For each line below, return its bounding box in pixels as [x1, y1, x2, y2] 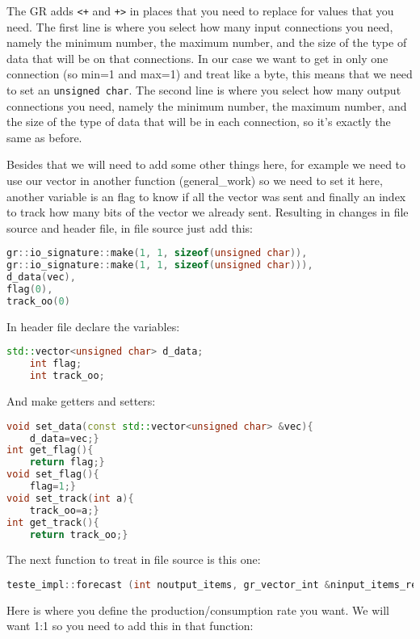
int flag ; [29, 358, 82, 370]
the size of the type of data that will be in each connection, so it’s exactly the [6, 113, 391, 130]
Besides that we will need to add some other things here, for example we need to [6, 156, 406, 173]
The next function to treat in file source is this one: [6, 551, 261, 568]
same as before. [6, 128, 82, 145]
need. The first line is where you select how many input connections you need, [6, 18, 393, 35]
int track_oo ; [29, 370, 105, 382]
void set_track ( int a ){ [6, 492, 134, 504]
